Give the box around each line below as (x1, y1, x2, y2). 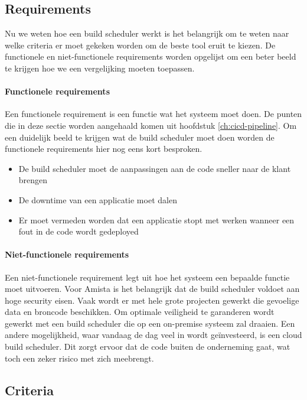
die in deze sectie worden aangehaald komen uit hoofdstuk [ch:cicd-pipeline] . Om (5, 119, 297, 131)
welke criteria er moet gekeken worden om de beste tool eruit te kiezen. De (5, 38, 276, 51)
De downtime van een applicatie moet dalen (18, 193, 177, 206)
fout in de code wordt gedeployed (18, 225, 139, 238)
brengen (18, 174, 48, 186)
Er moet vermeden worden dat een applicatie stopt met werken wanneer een (18, 213, 295, 226)
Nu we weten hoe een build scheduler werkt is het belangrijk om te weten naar (5, 27, 289, 40)
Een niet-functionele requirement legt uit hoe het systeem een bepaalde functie (5, 271, 290, 283)
